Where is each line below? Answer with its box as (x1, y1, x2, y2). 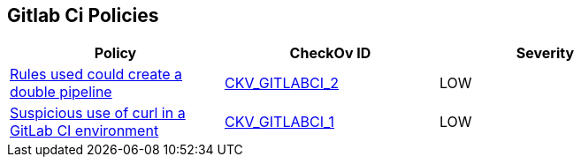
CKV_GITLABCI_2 (224, 74, 340, 93)
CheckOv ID (289, 44, 371, 63)
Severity (516, 44, 575, 63)
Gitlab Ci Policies (7, 4, 159, 26)
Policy (94, 44, 137, 63)
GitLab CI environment (10, 122, 159, 140)
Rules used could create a (10, 65, 183, 84)
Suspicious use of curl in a (10, 104, 186, 123)
